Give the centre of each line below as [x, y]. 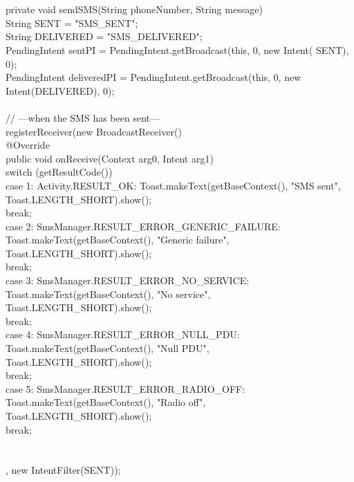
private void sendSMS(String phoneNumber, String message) [134, 9]
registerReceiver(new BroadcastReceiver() [94, 131]
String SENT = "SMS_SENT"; [72, 22]
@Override [28, 145]
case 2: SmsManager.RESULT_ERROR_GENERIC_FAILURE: [143, 226]
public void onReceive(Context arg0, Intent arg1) [110, 158]
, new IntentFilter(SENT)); [63, 470]
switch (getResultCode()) [59, 172]
